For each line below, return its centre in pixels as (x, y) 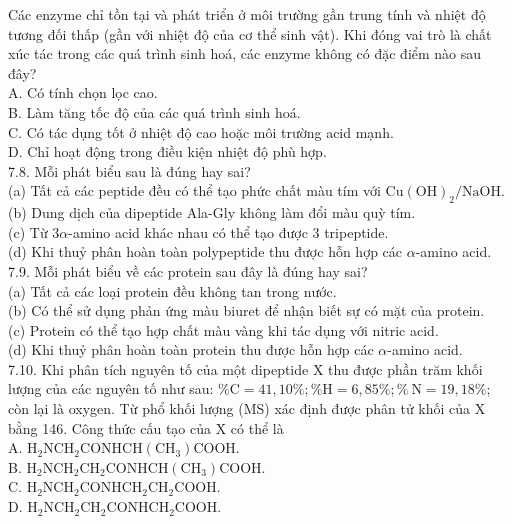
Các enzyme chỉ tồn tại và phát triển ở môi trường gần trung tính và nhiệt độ (247, 14)
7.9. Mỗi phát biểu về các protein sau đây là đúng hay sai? (188, 270)
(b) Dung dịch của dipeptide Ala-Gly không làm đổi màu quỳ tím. (212, 212)
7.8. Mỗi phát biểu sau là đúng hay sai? (129, 170)
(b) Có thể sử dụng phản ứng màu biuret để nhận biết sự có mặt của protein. (246, 310)
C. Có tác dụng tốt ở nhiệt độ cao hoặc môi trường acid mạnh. (201, 131)
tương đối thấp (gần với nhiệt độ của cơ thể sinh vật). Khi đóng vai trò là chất (250, 33)
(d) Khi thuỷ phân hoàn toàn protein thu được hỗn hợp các (191, 349)
